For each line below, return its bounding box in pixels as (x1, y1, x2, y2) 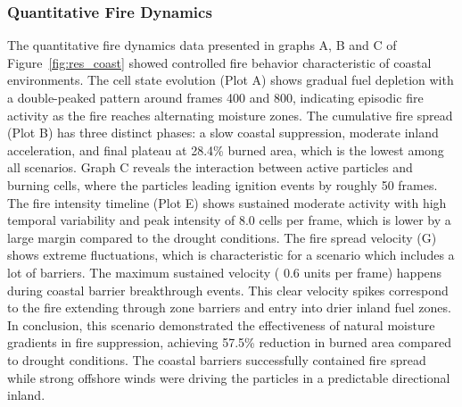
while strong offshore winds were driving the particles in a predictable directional (7, 368, 450, 386)
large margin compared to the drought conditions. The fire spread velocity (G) (7, 228, 437, 246)
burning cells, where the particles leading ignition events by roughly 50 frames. (7, 175, 438, 194)
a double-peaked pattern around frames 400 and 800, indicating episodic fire (7, 88, 424, 106)
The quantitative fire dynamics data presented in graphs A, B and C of (7, 36, 397, 54)
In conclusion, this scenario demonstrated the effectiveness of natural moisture (7, 315, 435, 334)
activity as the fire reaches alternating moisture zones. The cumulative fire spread (7, 105, 453, 124)
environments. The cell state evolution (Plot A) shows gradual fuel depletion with (7, 71, 454, 89)
